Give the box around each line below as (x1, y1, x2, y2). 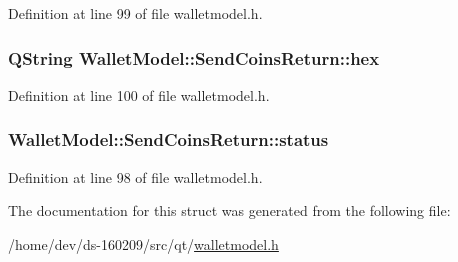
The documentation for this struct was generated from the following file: (8, 200, 451, 221)
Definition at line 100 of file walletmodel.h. (8, 84, 270, 105)
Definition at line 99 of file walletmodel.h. (8, 3, 263, 23)
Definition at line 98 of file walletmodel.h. (8, 166, 263, 187)
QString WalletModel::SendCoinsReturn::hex (8, 45, 380, 70)
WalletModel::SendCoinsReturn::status (8, 127, 329, 152)
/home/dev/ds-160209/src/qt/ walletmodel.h (8, 233, 279, 254)
